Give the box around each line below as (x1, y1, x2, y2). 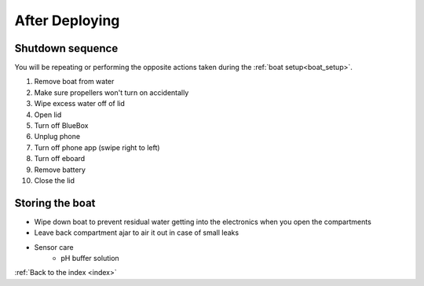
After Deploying (14, 12, 120, 29)
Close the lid (34, 175, 75, 185)
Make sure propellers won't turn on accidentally (34, 87, 189, 97)
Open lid (34, 110, 62, 119)
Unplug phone (34, 132, 81, 141)
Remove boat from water (34, 77, 115, 86)
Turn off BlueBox (34, 121, 90, 130)
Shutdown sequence (14, 42, 119, 55)
